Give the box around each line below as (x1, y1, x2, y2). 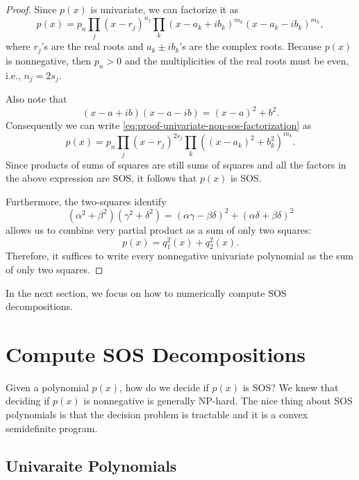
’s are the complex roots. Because (179, 39, 322, 53)
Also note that (6, 92, 67, 106)
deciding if (6, 393, 50, 408)
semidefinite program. (6, 420, 98, 435)
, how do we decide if (119, 379, 209, 394)
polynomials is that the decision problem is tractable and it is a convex (6, 407, 308, 422)
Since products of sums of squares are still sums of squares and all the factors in (6, 157, 347, 171)
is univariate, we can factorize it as (90, 2, 239, 16)
